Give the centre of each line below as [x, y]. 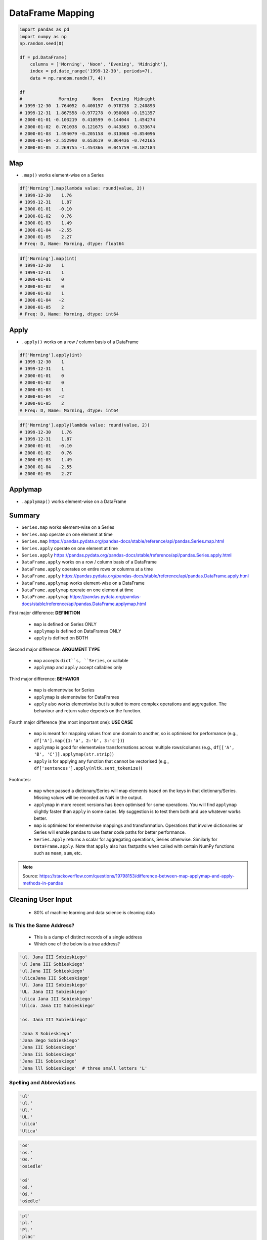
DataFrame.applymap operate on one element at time [77, 590]
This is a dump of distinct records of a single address [88, 937]
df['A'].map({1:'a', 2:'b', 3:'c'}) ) [79, 740]
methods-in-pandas [43, 883]
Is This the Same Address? [42, 925]
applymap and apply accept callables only [78, 668]
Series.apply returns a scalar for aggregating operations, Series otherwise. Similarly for [126, 839]
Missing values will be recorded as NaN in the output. [88, 798]
